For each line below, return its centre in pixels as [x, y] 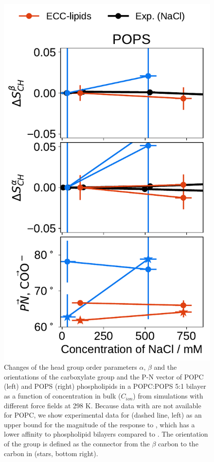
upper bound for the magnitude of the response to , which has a [99, 424]
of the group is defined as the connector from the [77, 444]
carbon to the [178, 444]
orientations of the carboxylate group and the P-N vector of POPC [104, 376]
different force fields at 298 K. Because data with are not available [103, 405]
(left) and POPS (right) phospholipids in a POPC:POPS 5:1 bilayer [105, 386]
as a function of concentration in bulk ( [62, 396]
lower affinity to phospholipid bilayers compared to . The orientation [106, 434]
